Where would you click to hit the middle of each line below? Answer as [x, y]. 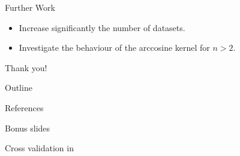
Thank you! [26, 67]
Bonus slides [28, 128]
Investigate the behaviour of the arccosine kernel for [114, 48]
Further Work [30, 7]
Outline [19, 88]
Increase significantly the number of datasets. [102, 27]
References [24, 107]
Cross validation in [39, 148]
